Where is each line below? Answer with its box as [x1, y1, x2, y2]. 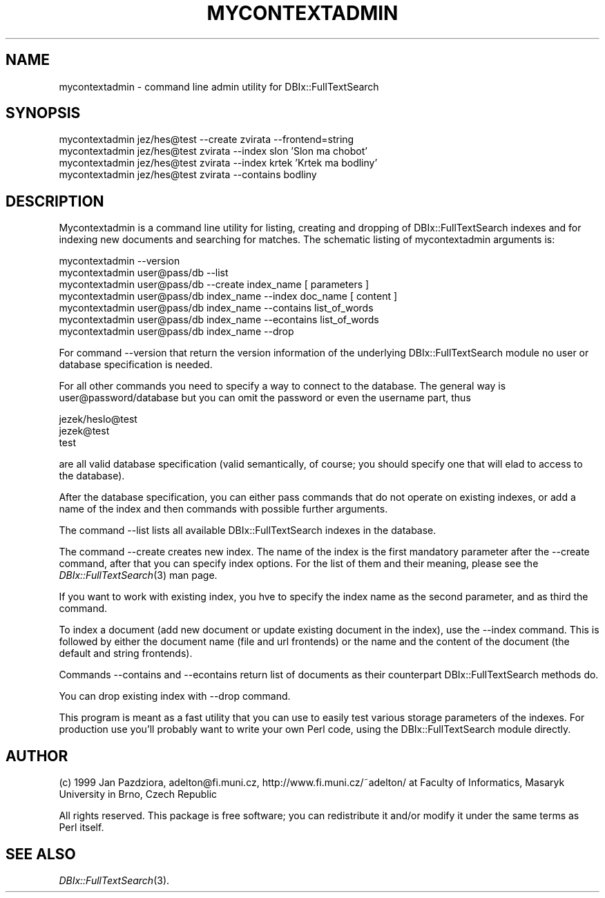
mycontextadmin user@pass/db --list [59, 267, 229, 279]
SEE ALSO [6, 845, 76, 863]
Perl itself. [59, 821, 104, 834]
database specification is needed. [59, 359, 213, 371]
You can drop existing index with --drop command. [59, 690, 291, 703]
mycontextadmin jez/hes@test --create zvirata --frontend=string [59, 133, 354, 146]
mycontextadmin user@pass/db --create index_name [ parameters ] [59, 278, 369, 291]
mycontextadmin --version [59, 255, 180, 267]
